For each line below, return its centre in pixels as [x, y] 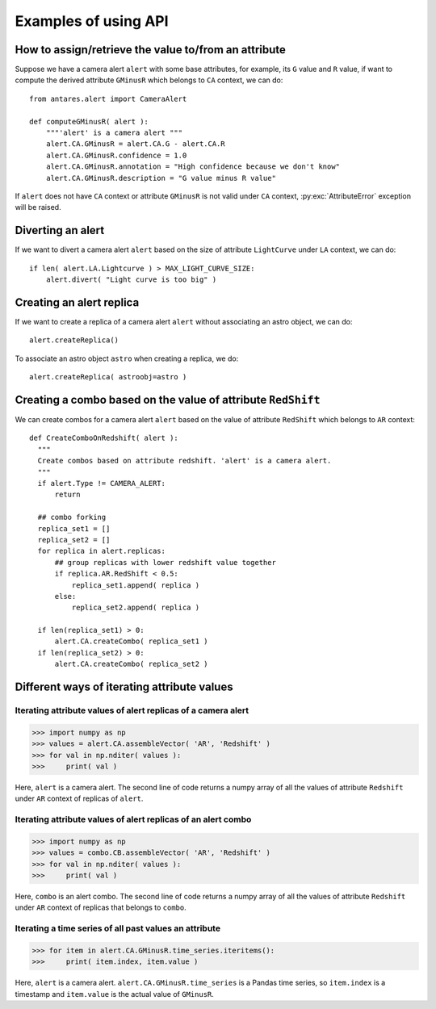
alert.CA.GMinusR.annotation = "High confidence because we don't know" [193, 167]
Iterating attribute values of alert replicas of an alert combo [133, 819]
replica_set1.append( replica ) [136, 585]
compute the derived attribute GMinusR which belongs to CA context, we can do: [149, 80]
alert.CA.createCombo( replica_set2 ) [132, 664]
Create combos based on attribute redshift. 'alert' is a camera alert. [184, 461]
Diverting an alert [60, 230]
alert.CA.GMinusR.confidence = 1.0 [116, 155]
